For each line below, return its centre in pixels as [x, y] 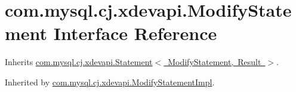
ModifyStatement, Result [215, 62]
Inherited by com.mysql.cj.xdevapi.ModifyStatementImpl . [110, 82]
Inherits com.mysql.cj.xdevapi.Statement [79, 62]
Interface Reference [135, 33]
